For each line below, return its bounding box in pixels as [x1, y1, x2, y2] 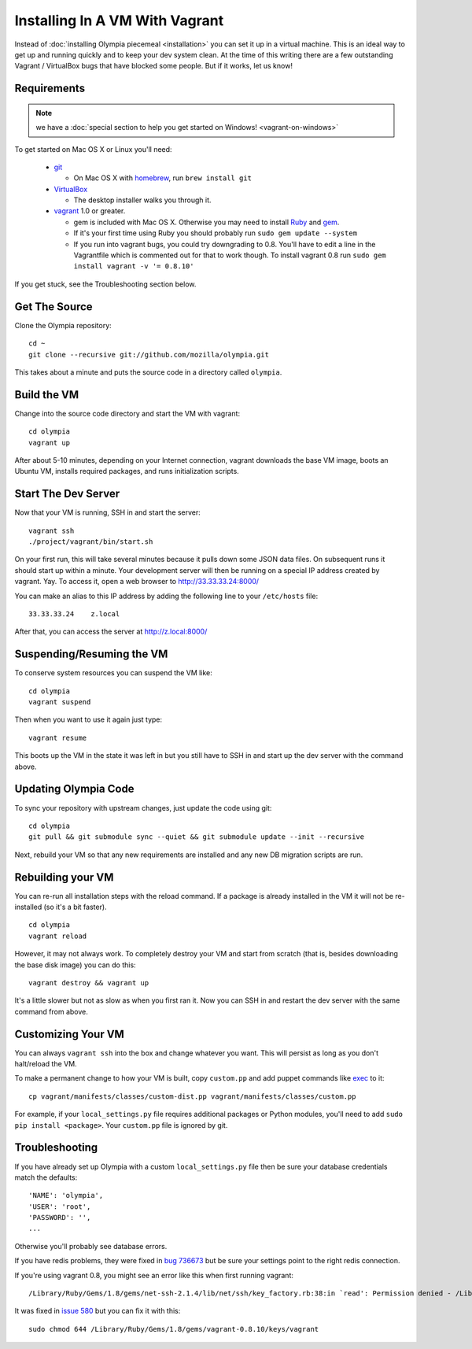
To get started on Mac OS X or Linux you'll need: [14, 144, 172, 153]
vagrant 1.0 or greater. [53, 206, 126, 216]
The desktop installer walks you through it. [73, 195, 212, 205]
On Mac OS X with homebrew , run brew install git [73, 173, 252, 183]
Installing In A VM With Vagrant [14, 12, 224, 29]
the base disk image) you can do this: [14, 960, 137, 970]
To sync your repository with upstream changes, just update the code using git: [14, 803, 272, 812]
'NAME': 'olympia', [28, 1191, 104, 1200]
